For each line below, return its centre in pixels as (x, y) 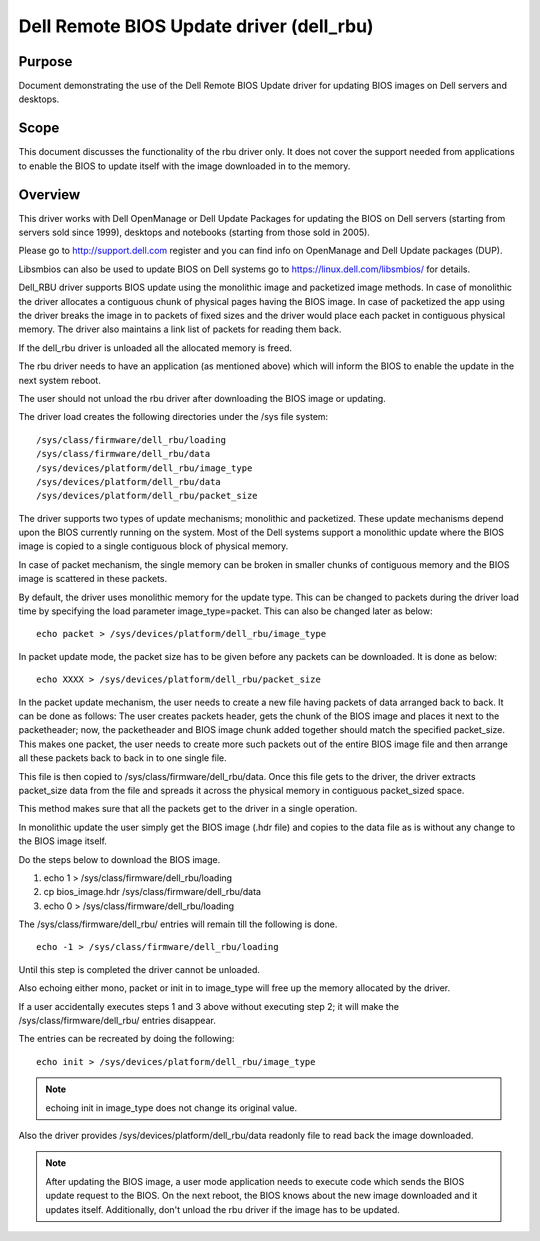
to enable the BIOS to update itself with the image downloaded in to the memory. (184, 166)
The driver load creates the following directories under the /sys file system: (173, 417)
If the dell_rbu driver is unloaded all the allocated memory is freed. (155, 347)
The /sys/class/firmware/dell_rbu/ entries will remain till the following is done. (178, 924)
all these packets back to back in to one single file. (122, 758)
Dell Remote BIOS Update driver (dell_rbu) (196, 26)
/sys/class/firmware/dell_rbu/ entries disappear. (117, 1021)
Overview (49, 194)
